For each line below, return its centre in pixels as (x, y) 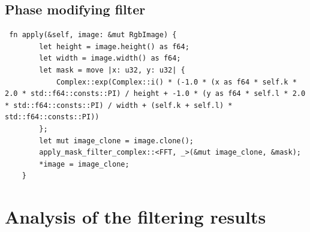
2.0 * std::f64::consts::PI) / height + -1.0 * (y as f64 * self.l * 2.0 (155, 94)
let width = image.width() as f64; (110, 58)
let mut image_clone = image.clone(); (116, 141)
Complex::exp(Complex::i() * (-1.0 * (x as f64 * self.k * (176, 82)
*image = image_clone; (84, 164)
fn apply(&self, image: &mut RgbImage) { (93, 35)
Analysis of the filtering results (136, 217)
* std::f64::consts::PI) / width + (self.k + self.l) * (119, 105)
